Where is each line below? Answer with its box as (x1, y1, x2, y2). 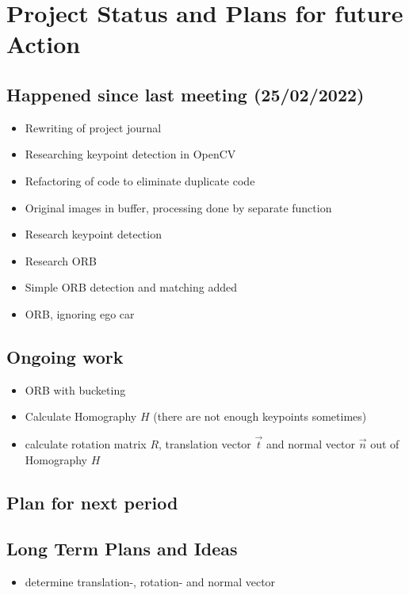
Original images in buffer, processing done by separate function (25, 199, 332, 215)
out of (370, 436, 399, 452)
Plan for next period (6, 490, 178, 514)
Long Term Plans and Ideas (6, 536, 238, 561)
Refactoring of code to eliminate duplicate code (25, 172, 255, 189)
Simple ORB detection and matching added (25, 279, 237, 296)
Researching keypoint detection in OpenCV (25, 146, 236, 162)
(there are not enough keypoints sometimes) (153, 408, 367, 425)
